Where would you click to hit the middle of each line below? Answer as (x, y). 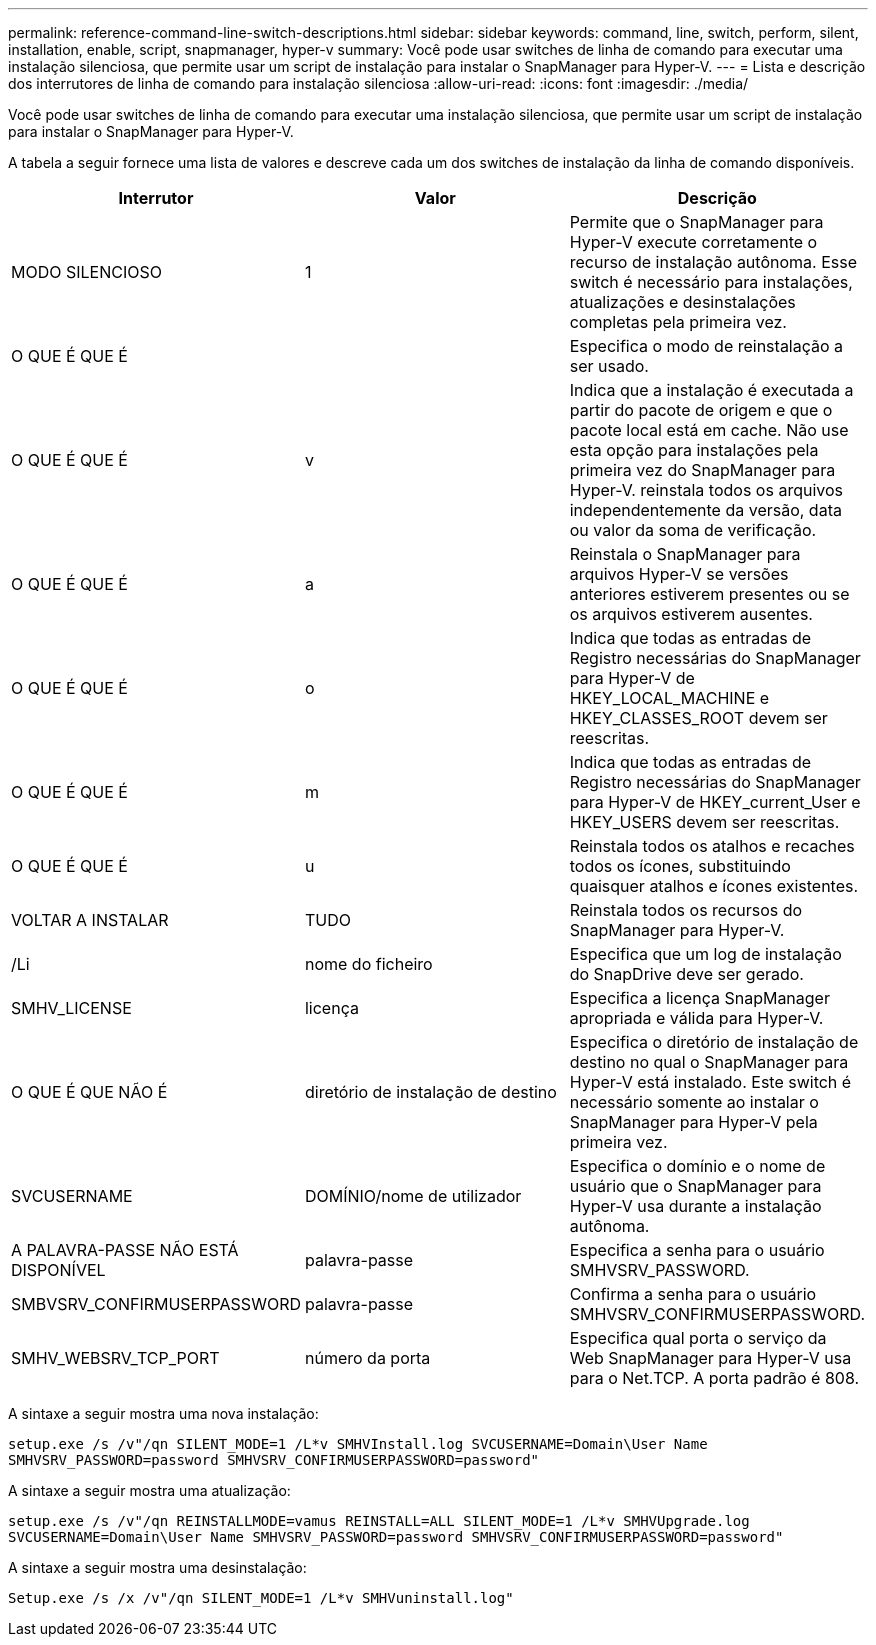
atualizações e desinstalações (682, 302)
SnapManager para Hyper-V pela (693, 1122)
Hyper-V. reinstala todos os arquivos (706, 490)
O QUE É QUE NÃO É (89, 1092)
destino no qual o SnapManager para (709, 1062)
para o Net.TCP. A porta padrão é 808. (714, 1378)
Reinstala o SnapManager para (685, 554)
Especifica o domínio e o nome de (697, 1166)
